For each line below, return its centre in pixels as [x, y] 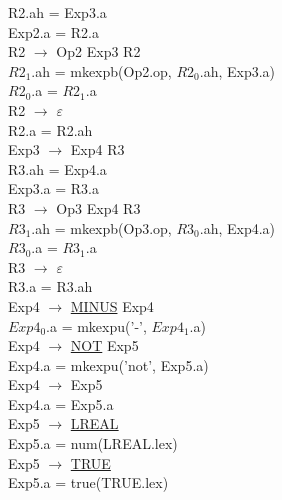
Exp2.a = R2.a [54, 31]
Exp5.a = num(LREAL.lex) [93, 443]
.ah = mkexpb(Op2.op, [101, 70]
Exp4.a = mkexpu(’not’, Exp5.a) [108, 364]
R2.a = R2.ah [50, 129]
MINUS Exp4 [112, 305]
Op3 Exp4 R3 [98, 207]
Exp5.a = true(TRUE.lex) [88, 482]
